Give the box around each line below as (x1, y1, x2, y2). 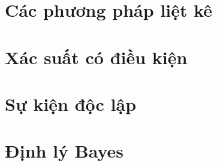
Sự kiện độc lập (5, 91, 137, 116)
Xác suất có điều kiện (5, 44, 188, 69)
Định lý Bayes (5, 138, 124, 163)
